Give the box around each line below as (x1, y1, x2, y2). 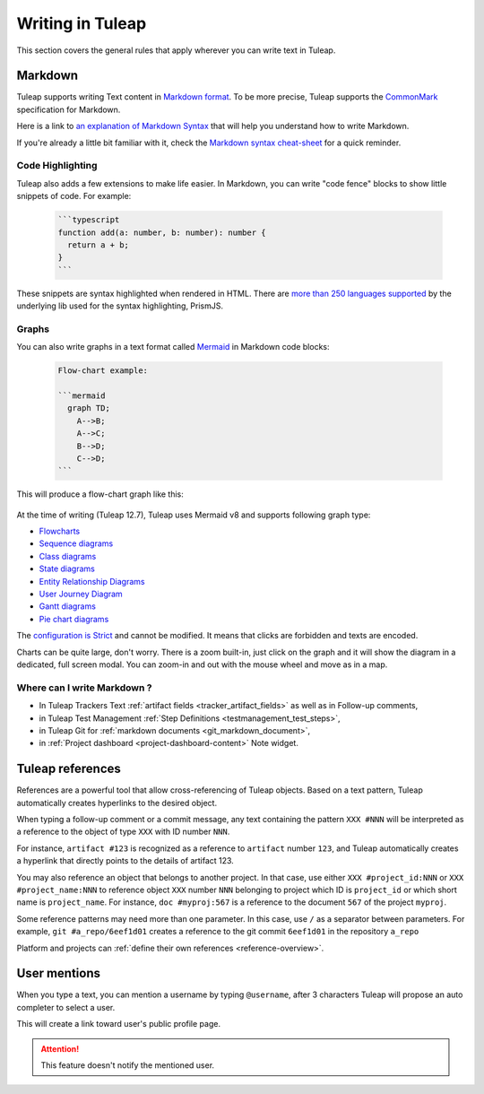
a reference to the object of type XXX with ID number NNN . (16, 826, 230, 838)
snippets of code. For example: (16, 191, 132, 202)
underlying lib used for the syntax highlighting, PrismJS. (16, 300, 224, 311)
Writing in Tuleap (16, 13, 147, 33)
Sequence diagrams (39, 538, 114, 549)
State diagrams (39, 563, 96, 574)
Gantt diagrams (39, 601, 96, 612)
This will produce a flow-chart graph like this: (16, 489, 184, 499)
